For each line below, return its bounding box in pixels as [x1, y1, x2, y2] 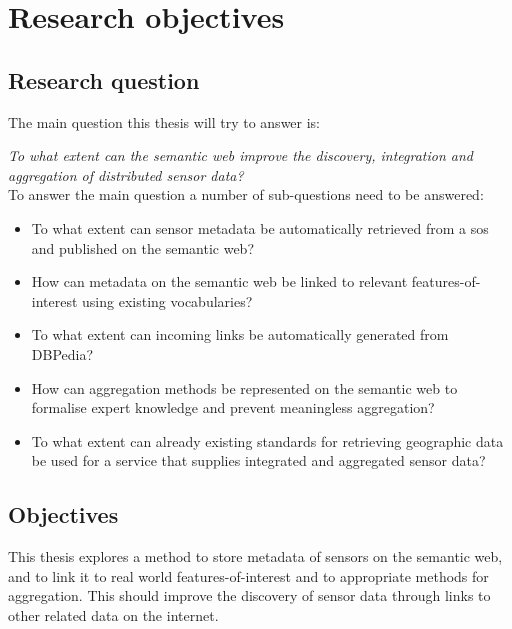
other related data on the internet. [8, 604, 219, 625]
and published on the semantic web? [31, 237, 255, 258]
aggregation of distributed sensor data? [8, 164, 244, 185]
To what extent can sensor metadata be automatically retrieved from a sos [31, 217, 489, 238]
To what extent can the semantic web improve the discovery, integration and [8, 145, 474, 166]
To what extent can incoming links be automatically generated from [31, 324, 449, 345]
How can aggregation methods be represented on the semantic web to [31, 377, 458, 398]
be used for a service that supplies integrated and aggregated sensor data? [31, 450, 486, 471]
